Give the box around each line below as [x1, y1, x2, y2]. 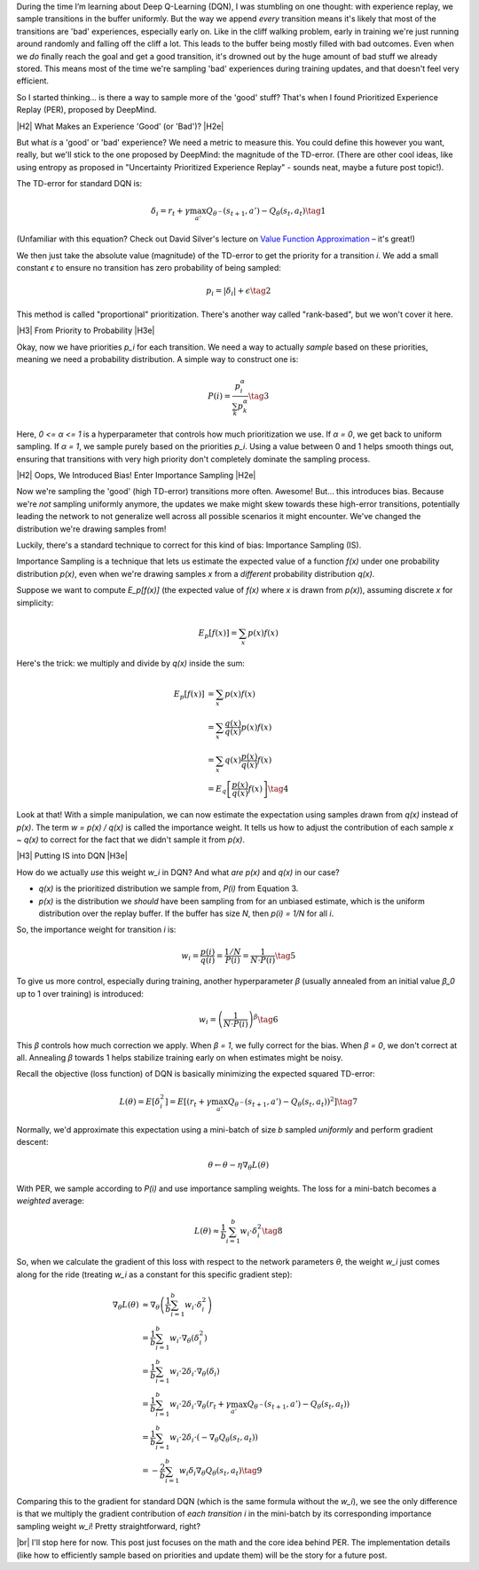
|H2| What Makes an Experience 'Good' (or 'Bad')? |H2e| [16, 121, 224, 131]
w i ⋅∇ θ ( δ [169, 1332, 200, 1345]
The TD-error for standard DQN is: [16, 178, 142, 189]
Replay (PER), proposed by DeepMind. [16, 105, 157, 115]
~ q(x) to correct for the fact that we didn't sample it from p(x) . [16, 834, 246, 845]
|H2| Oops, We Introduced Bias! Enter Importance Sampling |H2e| [16, 470, 256, 481]
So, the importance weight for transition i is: [16, 924, 177, 935]
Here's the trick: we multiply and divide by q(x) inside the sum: [16, 658, 246, 669]
